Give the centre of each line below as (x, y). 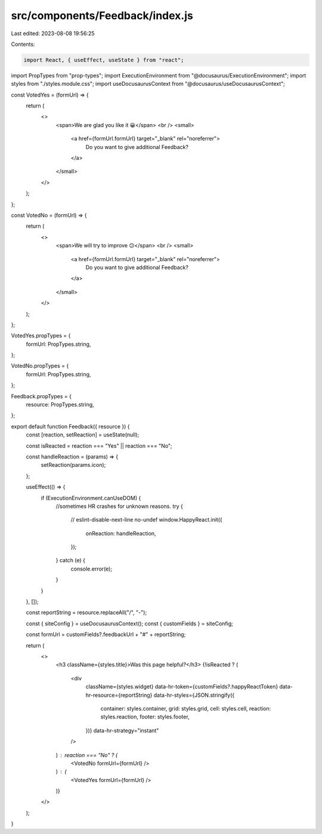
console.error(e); (92, 569)
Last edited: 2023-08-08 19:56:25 (53, 33)
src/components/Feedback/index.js (102, 15)
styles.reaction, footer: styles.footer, (145, 717)
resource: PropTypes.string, (60, 405)
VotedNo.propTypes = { (40, 366)
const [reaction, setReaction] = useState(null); (83, 435)
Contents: (23, 44)
